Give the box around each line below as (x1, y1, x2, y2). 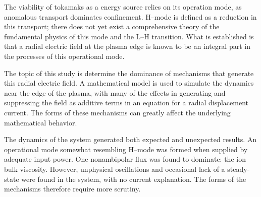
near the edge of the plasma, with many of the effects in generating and (4, 87, 226, 98)
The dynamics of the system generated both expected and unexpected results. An (4, 134, 257, 145)
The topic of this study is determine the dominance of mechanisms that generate (4, 68, 254, 78)
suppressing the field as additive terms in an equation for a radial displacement (4, 97, 249, 108)
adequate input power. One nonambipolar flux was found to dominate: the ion (4, 154, 246, 164)
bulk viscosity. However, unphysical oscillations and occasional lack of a (4, 163, 225, 174)
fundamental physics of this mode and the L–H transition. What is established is (4, 31, 254, 41)
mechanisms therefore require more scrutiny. (4, 183, 141, 194)
